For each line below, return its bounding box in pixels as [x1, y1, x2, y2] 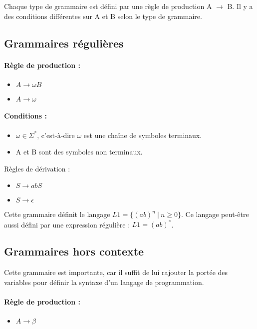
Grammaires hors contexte [4, 243, 144, 259]
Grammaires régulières [4, 35, 124, 50]
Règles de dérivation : [4, 163, 70, 173]
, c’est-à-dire [37, 129, 75, 140]
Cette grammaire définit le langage [4, 209, 110, 219]
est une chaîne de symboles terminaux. [83, 129, 202, 140]
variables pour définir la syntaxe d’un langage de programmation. [4, 276, 204, 287]
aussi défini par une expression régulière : [4, 219, 130, 229]
